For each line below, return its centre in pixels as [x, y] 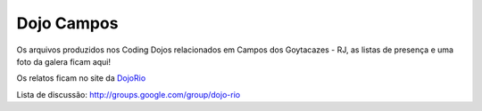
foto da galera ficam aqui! [64, 61]
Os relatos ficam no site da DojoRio [81, 78]
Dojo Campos [67, 23]
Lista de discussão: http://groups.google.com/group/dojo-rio [129, 94]
